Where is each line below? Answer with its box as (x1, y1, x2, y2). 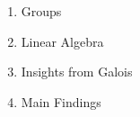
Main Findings (21, 92, 101, 111)
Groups (21, 2, 62, 20)
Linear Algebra (21, 31, 104, 50)
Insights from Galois (21, 62, 133, 81)
